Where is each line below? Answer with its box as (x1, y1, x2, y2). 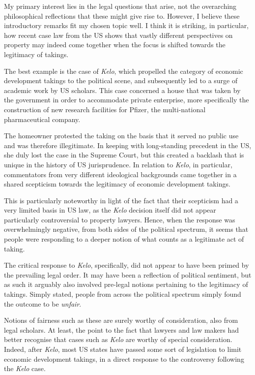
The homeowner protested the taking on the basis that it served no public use (4, 130, 239, 141)
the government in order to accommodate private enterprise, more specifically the (4, 94, 249, 105)
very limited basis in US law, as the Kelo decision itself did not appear (4, 205, 216, 215)
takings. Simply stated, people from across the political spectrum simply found (4, 289, 241, 299)
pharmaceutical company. (4, 114, 81, 124)
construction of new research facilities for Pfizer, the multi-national (4, 104, 206, 114)
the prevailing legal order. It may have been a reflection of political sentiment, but (4, 269, 252, 280)
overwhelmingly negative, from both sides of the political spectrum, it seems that (4, 224, 249, 234)
